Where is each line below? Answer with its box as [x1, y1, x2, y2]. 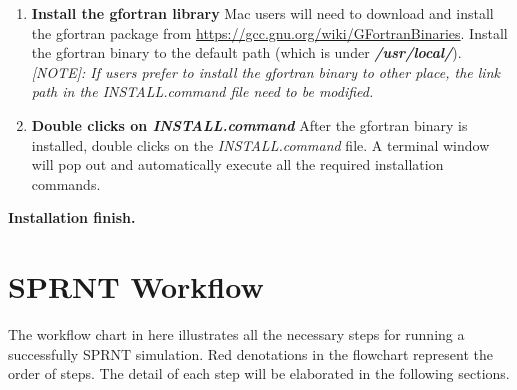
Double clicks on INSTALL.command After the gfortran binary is [31, 114, 468, 135]
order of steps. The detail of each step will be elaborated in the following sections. [8, 363, 510, 384]
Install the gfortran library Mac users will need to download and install [31, 3, 494, 23]
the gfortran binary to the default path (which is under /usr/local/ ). [31, 42, 462, 63]
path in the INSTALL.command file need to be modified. [31, 81, 374, 102]
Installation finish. [8, 207, 136, 228]
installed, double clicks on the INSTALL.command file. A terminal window [31, 134, 490, 155]
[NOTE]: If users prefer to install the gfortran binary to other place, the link [31, 61, 500, 82]
